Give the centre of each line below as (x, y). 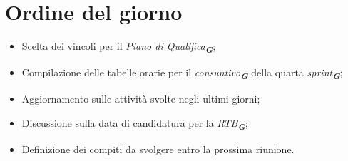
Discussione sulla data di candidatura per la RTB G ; (135, 124)
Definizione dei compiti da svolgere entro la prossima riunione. (158, 149)
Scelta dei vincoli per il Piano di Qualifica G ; (119, 47)
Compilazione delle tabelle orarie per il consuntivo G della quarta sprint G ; (182, 74)
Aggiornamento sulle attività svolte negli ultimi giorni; (141, 99)
